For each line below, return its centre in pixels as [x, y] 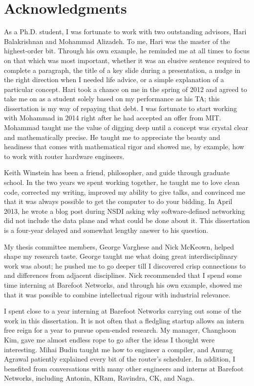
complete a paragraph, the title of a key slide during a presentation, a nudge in [122, 70]
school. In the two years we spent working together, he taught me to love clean [122, 182]
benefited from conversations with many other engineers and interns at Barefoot [124, 368]
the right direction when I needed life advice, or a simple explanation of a [114, 79]
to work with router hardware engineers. [64, 156]
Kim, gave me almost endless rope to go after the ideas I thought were [109, 339]
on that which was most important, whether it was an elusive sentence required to [127, 60]
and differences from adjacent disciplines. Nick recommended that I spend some [123, 275]
